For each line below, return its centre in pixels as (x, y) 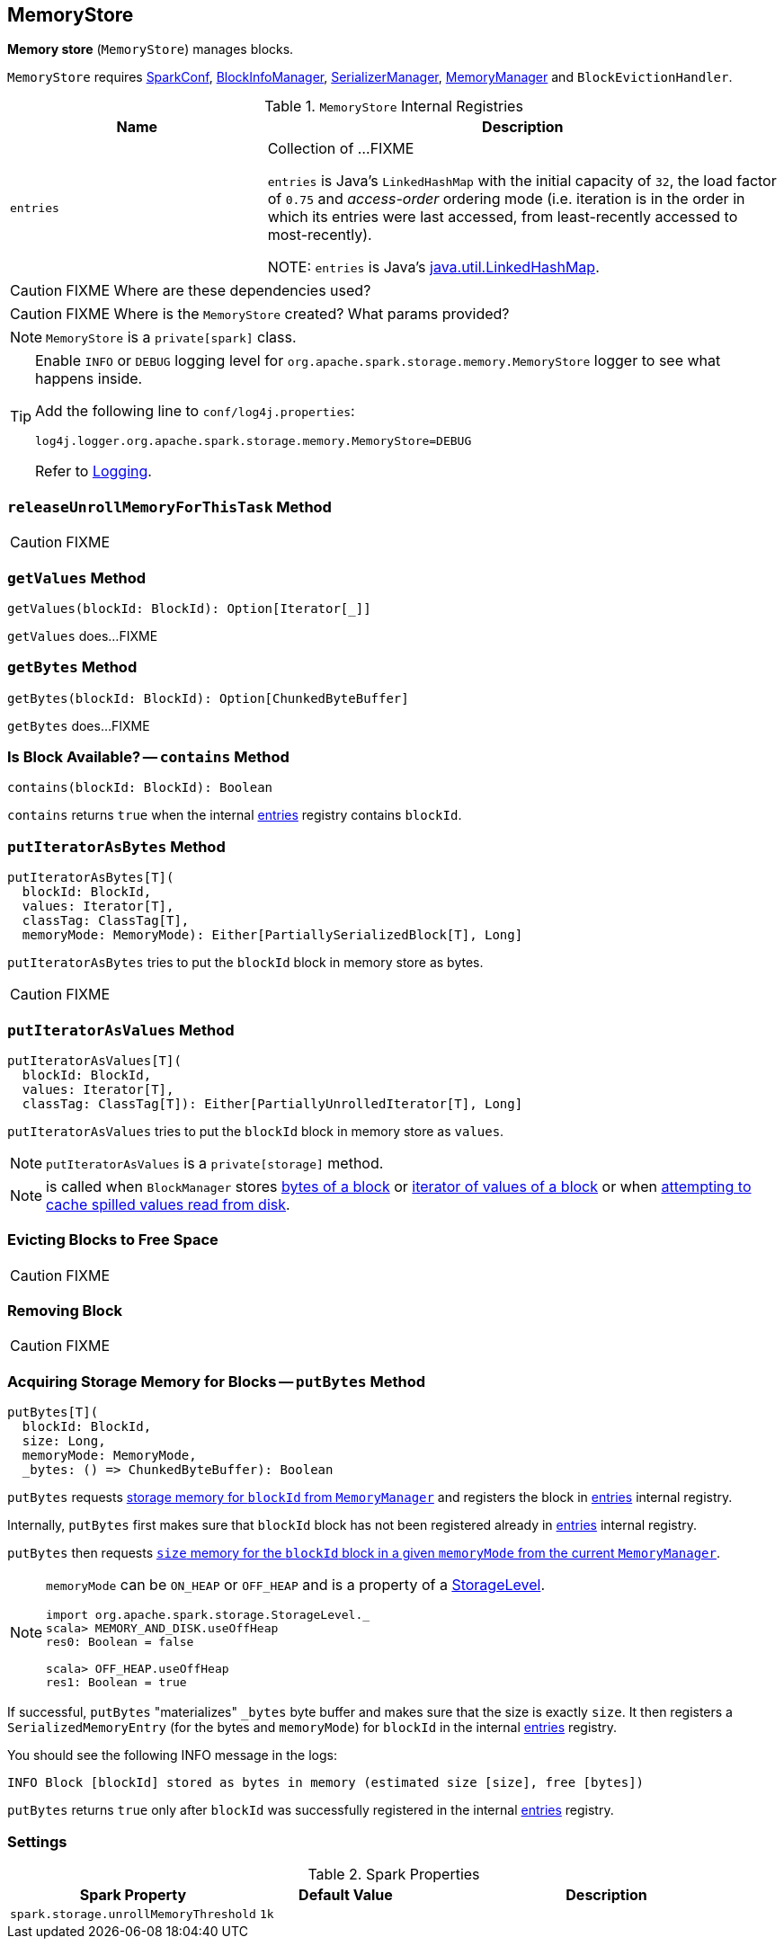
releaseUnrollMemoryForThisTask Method (169, 506)
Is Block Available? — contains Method (148, 757)
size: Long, (64, 1441)
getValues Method (77, 578)
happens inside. (89, 379)
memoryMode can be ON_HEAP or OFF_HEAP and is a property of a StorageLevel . (296, 1585)
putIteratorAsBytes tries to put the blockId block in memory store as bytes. (245, 963)
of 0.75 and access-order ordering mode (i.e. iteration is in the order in (506, 199)
